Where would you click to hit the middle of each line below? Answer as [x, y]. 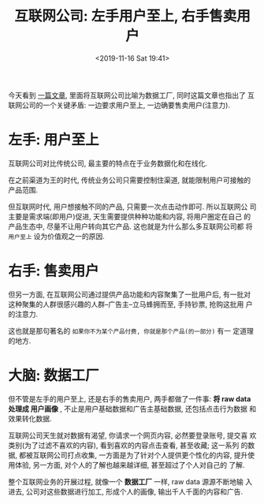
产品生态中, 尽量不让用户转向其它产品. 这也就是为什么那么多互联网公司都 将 [130, 226]
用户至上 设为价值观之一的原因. [56, 236]
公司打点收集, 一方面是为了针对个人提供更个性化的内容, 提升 [151, 455]
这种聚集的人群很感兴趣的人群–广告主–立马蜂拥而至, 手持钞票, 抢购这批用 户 [130, 304]
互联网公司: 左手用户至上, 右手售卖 [126, 16]
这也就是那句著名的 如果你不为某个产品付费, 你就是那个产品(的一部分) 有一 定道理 [131, 330]
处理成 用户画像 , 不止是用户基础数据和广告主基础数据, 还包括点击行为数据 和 [132, 409]
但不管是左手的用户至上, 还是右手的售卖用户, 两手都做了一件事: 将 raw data [130, 398]
